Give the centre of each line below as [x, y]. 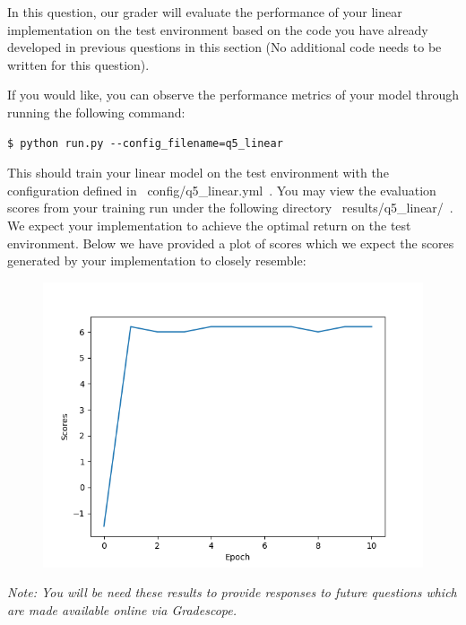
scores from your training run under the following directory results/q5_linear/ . [230, 208]
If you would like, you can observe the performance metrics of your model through [233, 95]
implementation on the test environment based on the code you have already [218, 29]
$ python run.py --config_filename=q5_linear [145, 143]
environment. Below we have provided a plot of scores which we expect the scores [231, 243]
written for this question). [78, 64]
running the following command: [96, 112]
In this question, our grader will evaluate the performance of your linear [205, 12]
